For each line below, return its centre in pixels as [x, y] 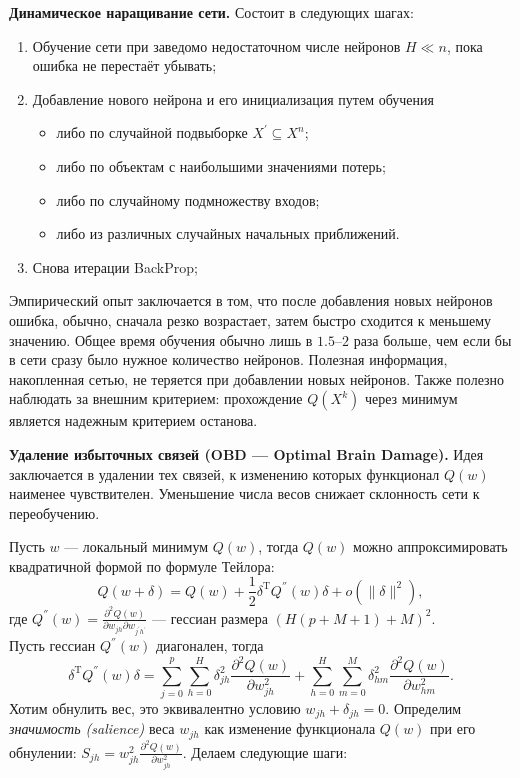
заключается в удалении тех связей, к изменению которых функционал [224, 473]
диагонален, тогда [209, 645]
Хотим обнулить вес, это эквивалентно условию [155, 707]
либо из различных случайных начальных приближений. [228, 233]
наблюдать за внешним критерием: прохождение [156, 398]
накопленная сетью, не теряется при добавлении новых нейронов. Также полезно [257, 378]
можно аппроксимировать [430, 546]
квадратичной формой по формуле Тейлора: [142, 565]
